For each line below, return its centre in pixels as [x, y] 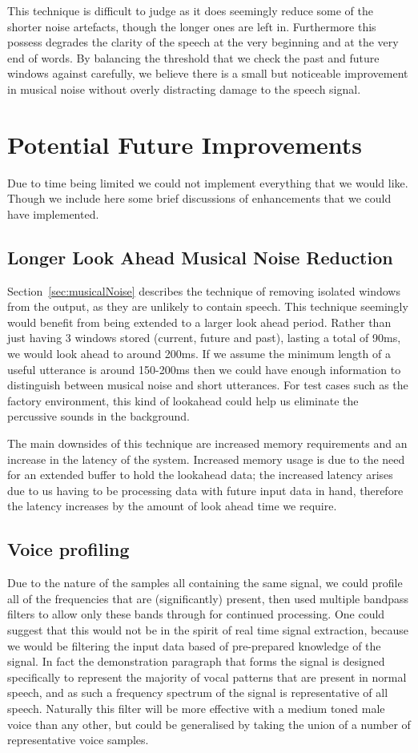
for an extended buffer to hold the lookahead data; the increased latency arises [200, 475]
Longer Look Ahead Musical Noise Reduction [200, 257]
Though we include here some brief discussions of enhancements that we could [199, 198]
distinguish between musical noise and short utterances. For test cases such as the [208, 385]
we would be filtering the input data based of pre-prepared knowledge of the [194, 645]
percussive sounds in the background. [98, 416]
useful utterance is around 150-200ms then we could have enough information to [204, 369]
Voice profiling [68, 549]
